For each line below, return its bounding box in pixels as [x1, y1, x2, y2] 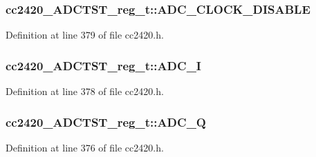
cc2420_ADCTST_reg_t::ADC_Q [6, 113, 206, 130]
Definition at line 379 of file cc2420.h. [6, 28, 164, 42]
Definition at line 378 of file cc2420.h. [6, 84, 164, 98]
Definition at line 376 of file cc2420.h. [6, 140, 164, 154]
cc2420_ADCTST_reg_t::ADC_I [6, 56, 201, 74]
